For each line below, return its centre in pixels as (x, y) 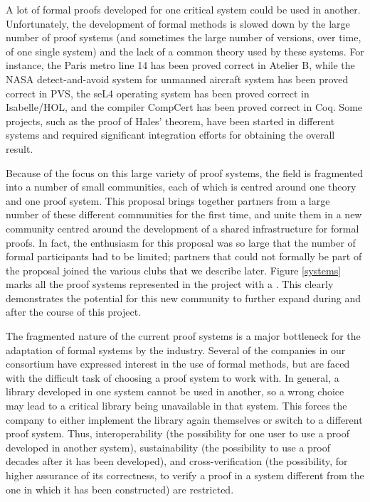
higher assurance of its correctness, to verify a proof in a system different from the (185, 475)
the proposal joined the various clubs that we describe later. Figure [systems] (174, 270)
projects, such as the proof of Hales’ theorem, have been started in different (170, 121)
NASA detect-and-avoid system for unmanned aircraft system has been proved (177, 79)
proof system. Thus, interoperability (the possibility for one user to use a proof (178, 433)
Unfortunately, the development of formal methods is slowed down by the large (178, 23)
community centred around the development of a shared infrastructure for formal (183, 228)
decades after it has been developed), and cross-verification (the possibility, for (177, 461)
